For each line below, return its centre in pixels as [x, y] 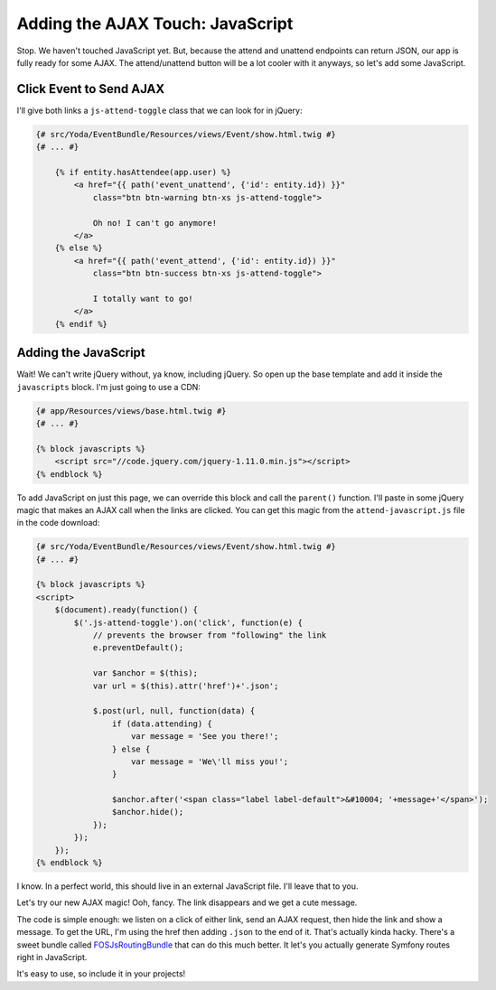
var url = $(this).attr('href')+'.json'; [186, 686]
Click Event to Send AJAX [91, 89]
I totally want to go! [143, 299]
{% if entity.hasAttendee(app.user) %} [143, 172]
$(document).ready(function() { [126, 610]
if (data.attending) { [162, 724]
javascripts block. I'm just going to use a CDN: [108, 387]
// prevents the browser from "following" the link [210, 635]
